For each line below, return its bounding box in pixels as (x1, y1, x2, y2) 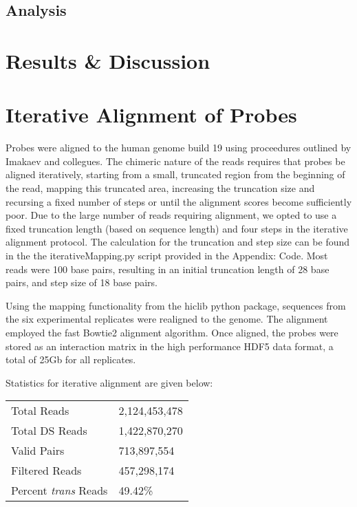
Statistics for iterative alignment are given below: (6, 375, 213, 389)
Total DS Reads (11, 422, 87, 439)
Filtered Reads (11, 462, 82, 479)
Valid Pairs (11, 442, 65, 459)
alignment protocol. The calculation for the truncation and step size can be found (6, 235, 350, 249)
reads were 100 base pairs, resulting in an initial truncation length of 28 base (6, 261, 329, 276)
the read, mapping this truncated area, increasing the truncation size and (6, 181, 315, 195)
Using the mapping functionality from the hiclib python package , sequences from (6, 298, 346, 312)
